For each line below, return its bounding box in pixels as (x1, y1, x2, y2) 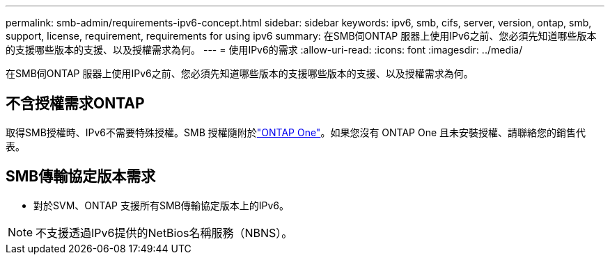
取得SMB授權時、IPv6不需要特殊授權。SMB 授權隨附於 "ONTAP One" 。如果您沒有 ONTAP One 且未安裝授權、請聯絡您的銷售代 (6, 126, 586, 138)
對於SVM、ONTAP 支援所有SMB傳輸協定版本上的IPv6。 (33, 199, 289, 211)
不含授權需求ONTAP (6, 95, 145, 113)
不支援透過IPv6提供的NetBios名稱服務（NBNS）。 (36, 225, 293, 240)
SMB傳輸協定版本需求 (6, 168, 156, 186)
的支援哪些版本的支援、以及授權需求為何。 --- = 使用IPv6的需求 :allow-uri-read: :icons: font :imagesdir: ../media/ (6, 44, 523, 56)
